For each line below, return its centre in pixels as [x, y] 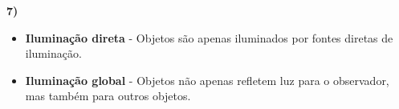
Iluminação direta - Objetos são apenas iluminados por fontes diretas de [209, 37]
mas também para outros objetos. [108, 96]
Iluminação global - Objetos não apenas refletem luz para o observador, [207, 80]
